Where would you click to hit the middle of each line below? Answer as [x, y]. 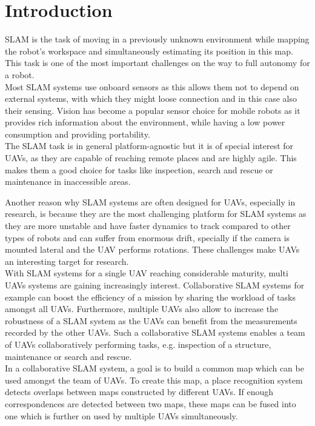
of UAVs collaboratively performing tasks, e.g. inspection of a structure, [138, 344]
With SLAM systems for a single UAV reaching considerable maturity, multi [147, 273]
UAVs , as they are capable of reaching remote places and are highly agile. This [151, 158]
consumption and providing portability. [78, 134]
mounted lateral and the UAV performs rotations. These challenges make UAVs [152, 249]
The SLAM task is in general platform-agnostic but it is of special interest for [149, 146]
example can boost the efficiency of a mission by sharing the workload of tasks [151, 297]
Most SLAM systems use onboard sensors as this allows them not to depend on [152, 86]
